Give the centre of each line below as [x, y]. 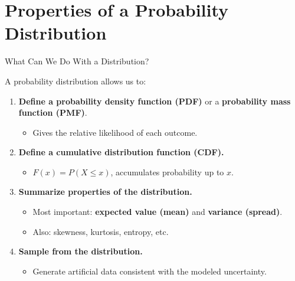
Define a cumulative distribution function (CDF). [121, 152]
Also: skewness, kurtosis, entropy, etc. [101, 231]
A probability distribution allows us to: [76, 81]
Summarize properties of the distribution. [105, 192]
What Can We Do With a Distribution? [77, 61]
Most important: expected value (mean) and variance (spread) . [158, 212]
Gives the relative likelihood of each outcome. [115, 132]
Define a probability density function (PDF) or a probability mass [155, 101]
